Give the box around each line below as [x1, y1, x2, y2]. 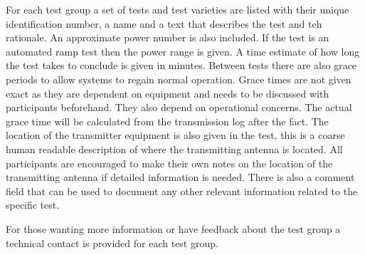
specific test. [6, 197, 60, 212]
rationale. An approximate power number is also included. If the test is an [6, 30, 329, 45]
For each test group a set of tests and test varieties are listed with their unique [6, 2, 349, 16]
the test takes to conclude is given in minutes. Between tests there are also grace [6, 58, 357, 73]
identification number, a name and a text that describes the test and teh [6, 16, 322, 31]
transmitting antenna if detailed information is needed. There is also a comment [6, 170, 355, 184]
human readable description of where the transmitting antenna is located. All [6, 141, 343, 156]
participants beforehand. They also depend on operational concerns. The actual [6, 100, 352, 115]
